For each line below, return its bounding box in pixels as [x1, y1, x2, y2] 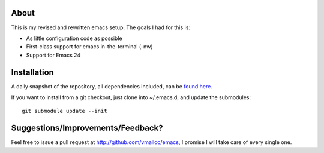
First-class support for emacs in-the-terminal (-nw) [26, 43, 153, 50]
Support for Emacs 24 [26, 51, 81, 59]
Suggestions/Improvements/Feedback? [11, 123, 163, 133]
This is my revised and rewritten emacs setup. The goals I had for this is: [11, 24, 190, 31]
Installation [11, 67, 54, 77]
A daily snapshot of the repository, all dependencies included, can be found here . [11, 82, 212, 90]
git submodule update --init [22, 108, 107, 115]
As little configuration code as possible [26, 35, 122, 42]
